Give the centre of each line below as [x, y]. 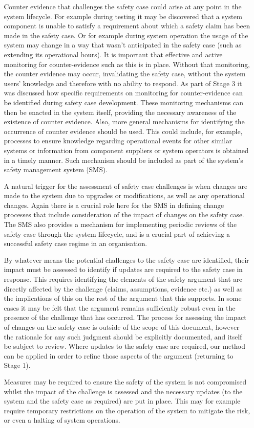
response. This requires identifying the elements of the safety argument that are [123, 279]
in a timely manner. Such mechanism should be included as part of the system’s [124, 160]
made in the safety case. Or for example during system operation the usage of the [126, 35]
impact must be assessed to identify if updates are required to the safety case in [123, 269]
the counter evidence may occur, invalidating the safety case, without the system [125, 74]
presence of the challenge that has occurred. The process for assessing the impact [125, 317]
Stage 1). [17, 365]
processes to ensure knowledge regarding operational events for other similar [118, 141]
